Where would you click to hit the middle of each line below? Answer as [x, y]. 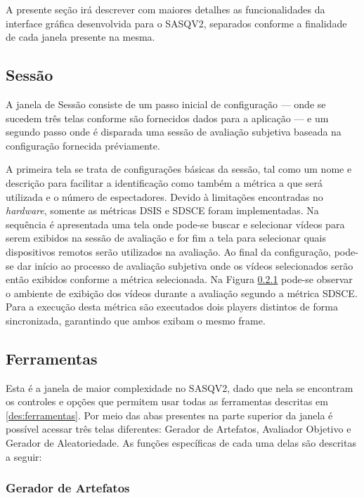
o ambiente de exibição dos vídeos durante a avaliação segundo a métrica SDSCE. [182, 293]
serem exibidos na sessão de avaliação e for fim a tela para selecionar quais [166, 238]
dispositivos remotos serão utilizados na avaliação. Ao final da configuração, [168, 251]
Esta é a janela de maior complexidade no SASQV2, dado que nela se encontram [180, 387]
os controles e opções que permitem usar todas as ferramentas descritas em [167, 401]
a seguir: [24, 456]
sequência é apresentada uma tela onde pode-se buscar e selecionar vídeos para [175, 224]
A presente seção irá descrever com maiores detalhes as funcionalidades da [165, 9]
